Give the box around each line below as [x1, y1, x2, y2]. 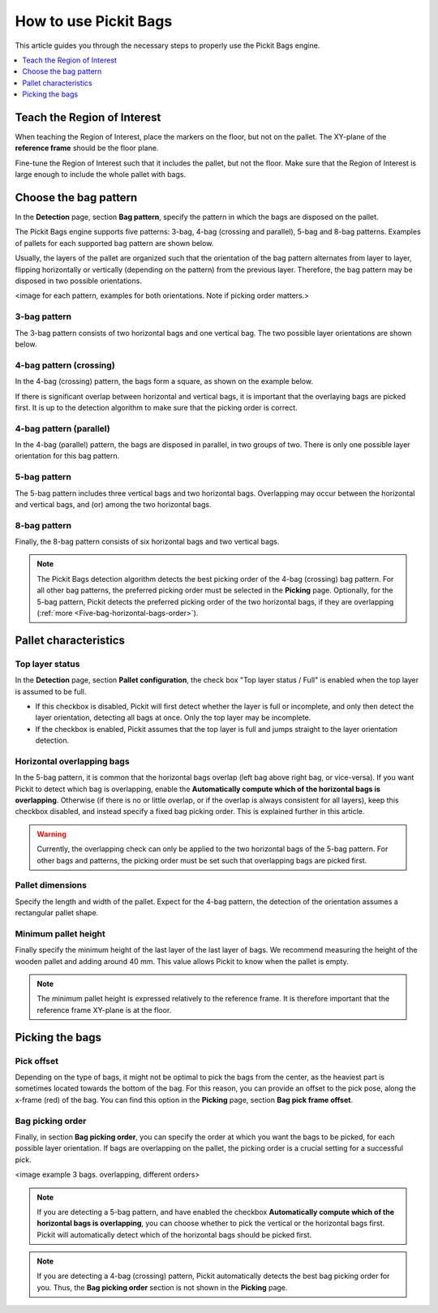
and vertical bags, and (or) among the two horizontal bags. [15, 499, 212, 509]
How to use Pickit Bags [15, 12, 173, 30]
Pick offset [15, 1055, 58, 1066]
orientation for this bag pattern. [15, 451, 120, 461]
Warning [36, 829, 67, 839]
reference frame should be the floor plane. [15, 143, 159, 153]
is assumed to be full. [15, 687, 87, 696]
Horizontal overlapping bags [15, 756, 130, 767]
